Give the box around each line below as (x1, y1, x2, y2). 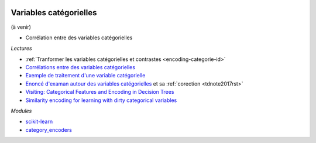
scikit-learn (25, 118, 53, 125)
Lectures (11, 45, 32, 52)
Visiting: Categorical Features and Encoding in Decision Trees (25, 88, 174, 96)
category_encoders (25, 126, 73, 133)
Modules (11, 107, 32, 114)
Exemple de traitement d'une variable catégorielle (25, 72, 146, 79)
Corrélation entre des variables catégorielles (25, 34, 133, 41)
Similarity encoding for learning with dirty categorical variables (25, 97, 177, 104)
